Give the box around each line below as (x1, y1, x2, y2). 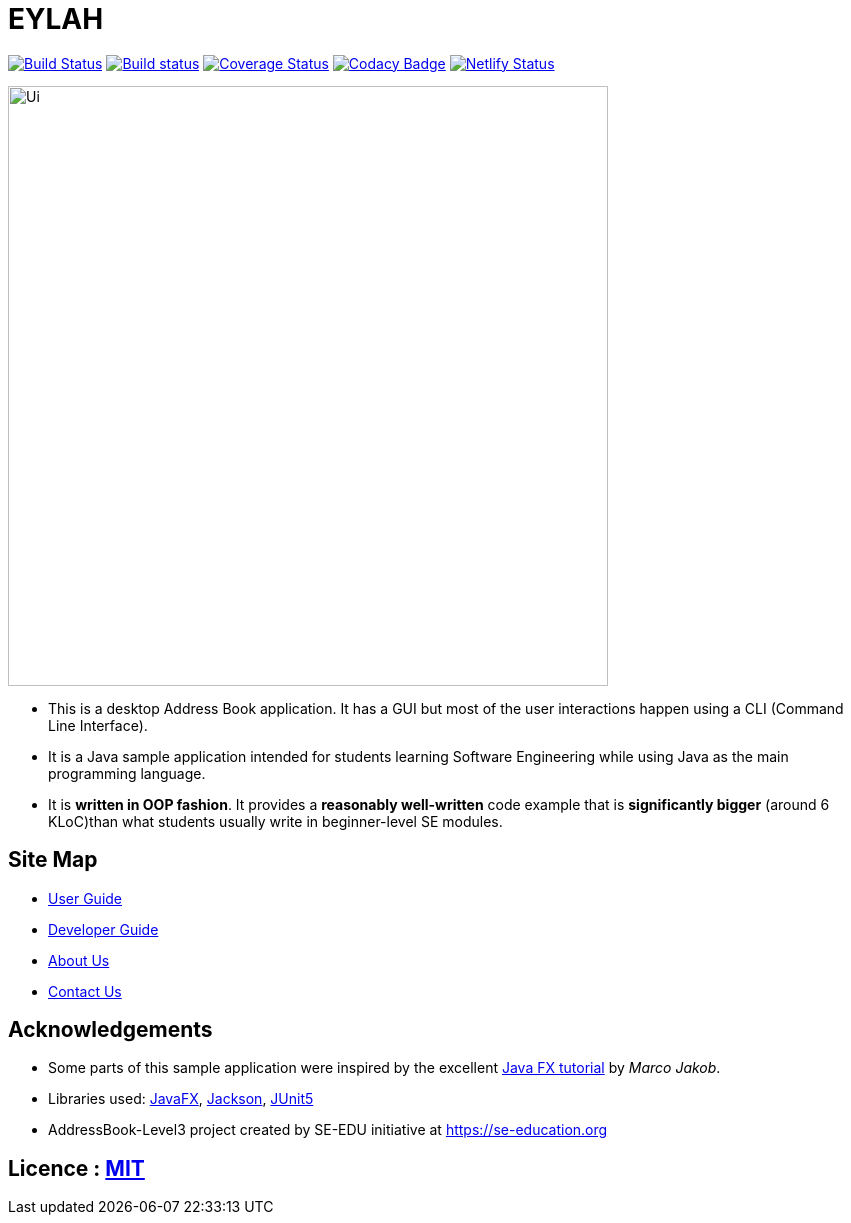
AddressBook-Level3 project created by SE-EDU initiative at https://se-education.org (48, 1121, 608, 1139)
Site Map (8, 847, 98, 873)
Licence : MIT (8, 1155, 145, 1181)
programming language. (48, 764, 206, 782)
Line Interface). (48, 716, 148, 734)
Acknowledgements (8, 1017, 213, 1043)
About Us (48, 951, 110, 969)
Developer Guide (48, 920, 159, 938)
